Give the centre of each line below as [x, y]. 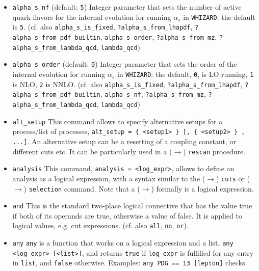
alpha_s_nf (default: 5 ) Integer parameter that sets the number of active [127, 7]
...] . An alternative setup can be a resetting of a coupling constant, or [124, 141]
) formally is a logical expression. [202, 188]
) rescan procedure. [214, 151]
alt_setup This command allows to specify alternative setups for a [118, 121]
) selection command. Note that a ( [82, 188]
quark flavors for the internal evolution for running [92, 17]
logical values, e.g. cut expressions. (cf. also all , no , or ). [100, 225]
